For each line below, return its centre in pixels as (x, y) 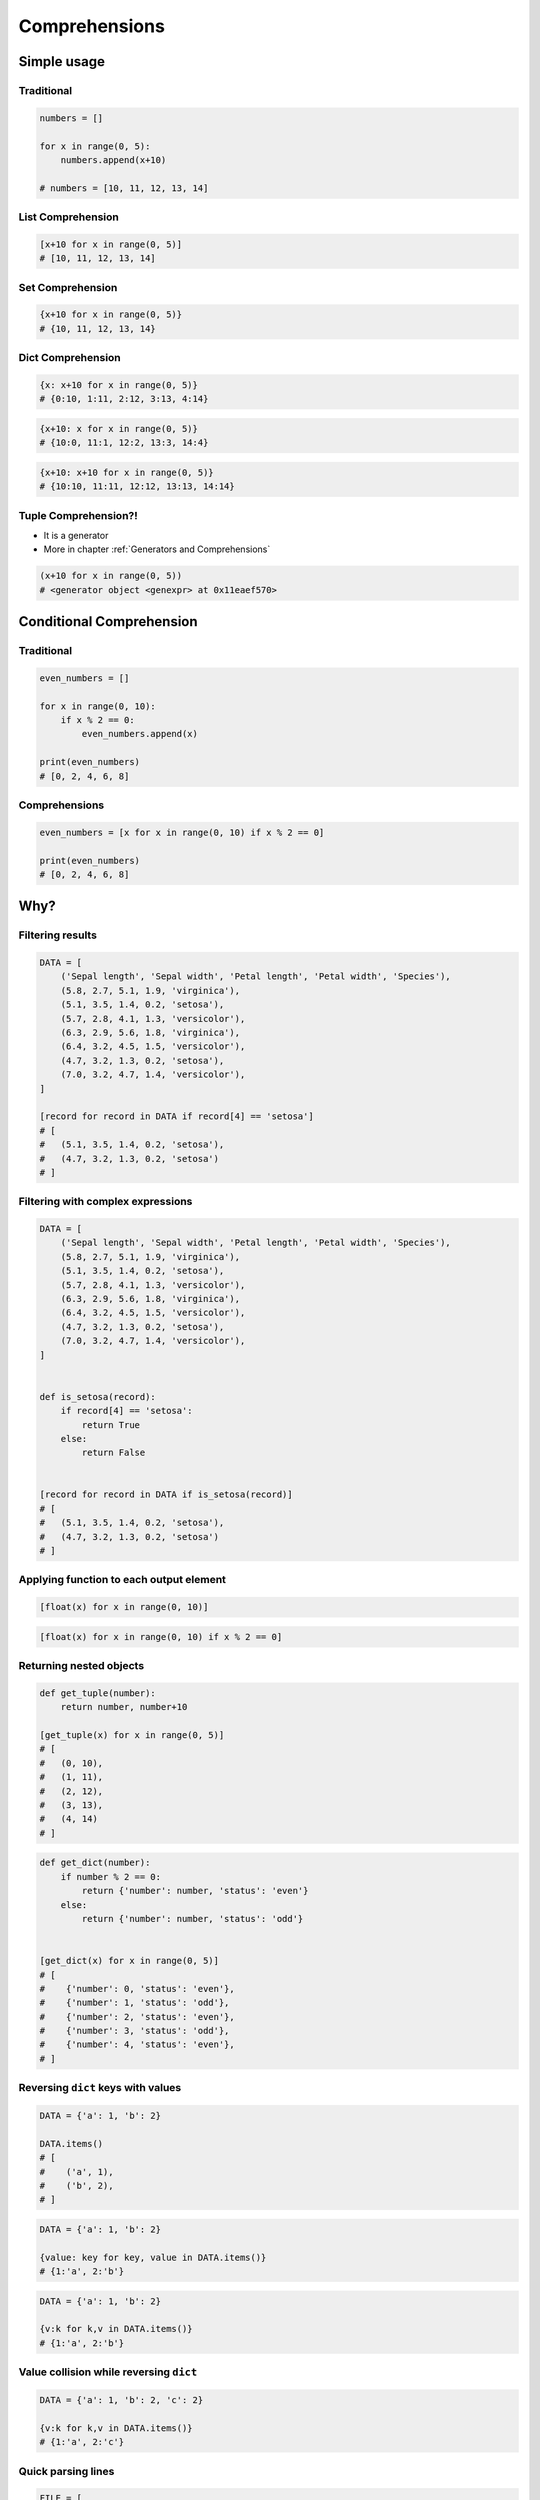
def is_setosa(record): (98, 1396)
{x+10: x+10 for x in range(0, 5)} (126, 472)
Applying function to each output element (122, 1580)
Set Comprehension (68, 287)
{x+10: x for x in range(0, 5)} (119, 428)
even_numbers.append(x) (140, 734)
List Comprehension (69, 217)
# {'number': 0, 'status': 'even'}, (137, 1988)
